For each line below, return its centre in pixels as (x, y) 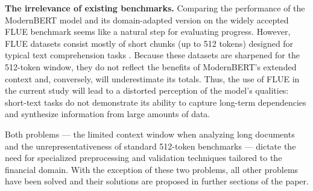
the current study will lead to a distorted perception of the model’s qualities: (147, 90)
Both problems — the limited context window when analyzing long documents (150, 134)
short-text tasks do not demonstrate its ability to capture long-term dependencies (156, 102)
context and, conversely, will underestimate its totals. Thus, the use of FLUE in (152, 78)
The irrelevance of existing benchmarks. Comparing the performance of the (155, 8)
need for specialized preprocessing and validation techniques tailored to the (144, 158)
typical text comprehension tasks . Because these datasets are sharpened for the (152, 55)
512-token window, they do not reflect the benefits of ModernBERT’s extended (151, 66)
